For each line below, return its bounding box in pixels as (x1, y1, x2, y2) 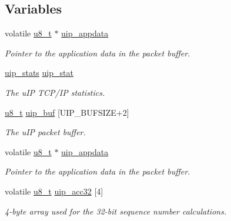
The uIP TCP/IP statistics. (5, 86, 105, 98)
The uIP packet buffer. (5, 126, 86, 138)
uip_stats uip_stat (5, 66, 73, 79)
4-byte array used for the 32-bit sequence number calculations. (5, 205, 227, 217)
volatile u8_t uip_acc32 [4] (5, 185, 103, 197)
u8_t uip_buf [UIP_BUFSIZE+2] (5, 106, 129, 118)
